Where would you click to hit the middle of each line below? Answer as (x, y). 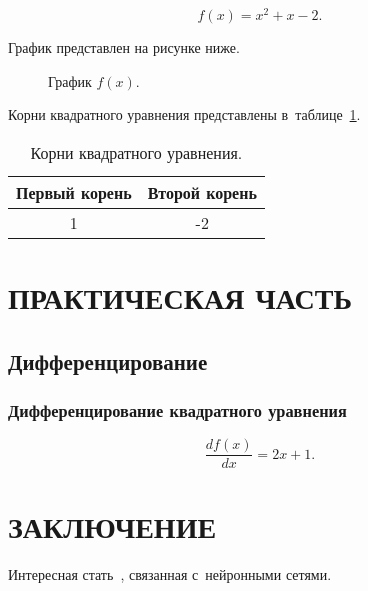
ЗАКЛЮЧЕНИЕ (112, 526)
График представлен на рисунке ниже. (124, 47)
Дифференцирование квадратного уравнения (177, 409)
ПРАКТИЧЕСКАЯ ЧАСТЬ (180, 297)
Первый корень (74, 192)
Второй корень (202, 192)
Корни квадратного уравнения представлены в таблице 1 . (184, 114)
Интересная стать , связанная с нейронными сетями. (170, 574)
